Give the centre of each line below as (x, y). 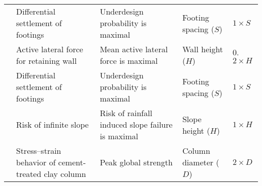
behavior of (36, 162)
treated (29, 174)
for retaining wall (47, 61)
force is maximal (129, 61)
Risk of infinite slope (52, 124)
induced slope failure (136, 124)
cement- (72, 162)
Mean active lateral (134, 49)
